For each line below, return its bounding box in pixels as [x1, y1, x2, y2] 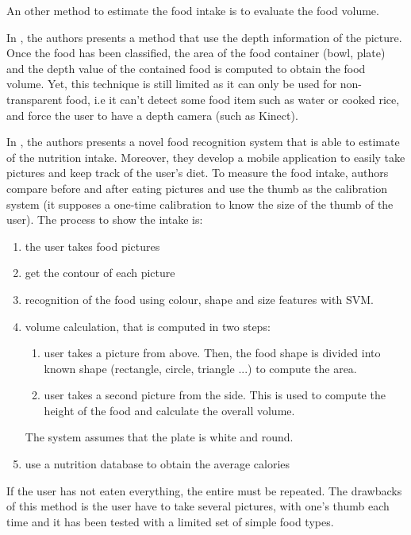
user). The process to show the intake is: [6, 211, 203, 228]
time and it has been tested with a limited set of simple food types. [6, 513, 334, 529]
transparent [6, 90, 63, 107]
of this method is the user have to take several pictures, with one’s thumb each [6, 498, 390, 514]
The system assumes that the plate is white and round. [25, 429, 294, 445]
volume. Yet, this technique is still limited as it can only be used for [6, 75, 337, 92]
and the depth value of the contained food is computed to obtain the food [6, 60, 366, 76]
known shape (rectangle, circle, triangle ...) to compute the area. [44, 360, 357, 376]
